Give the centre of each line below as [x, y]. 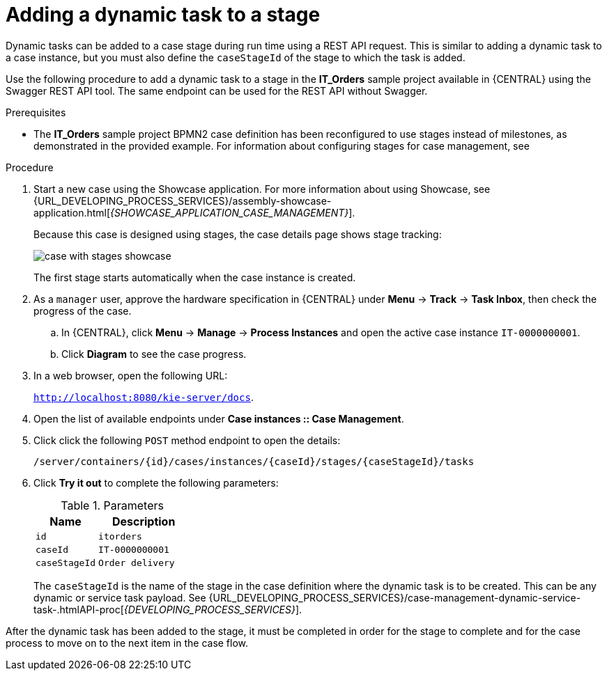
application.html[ [72, 212]
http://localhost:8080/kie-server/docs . [144, 397]
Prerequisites [36, 112]
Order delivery [137, 563]
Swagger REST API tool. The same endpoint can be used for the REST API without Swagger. [217, 91]
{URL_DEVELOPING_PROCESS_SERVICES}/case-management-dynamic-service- [395, 597]
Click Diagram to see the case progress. [154, 354]
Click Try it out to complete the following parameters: [156, 482]
